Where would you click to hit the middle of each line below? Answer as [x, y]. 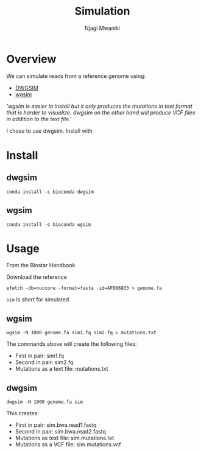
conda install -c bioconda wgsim [49, 224]
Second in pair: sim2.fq [44, 362]
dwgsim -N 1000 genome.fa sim [45, 402]
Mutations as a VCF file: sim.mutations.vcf [68, 444]
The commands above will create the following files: [72, 344]
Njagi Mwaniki [102, 28]
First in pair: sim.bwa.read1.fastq [56, 425]
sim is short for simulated [38, 300]
